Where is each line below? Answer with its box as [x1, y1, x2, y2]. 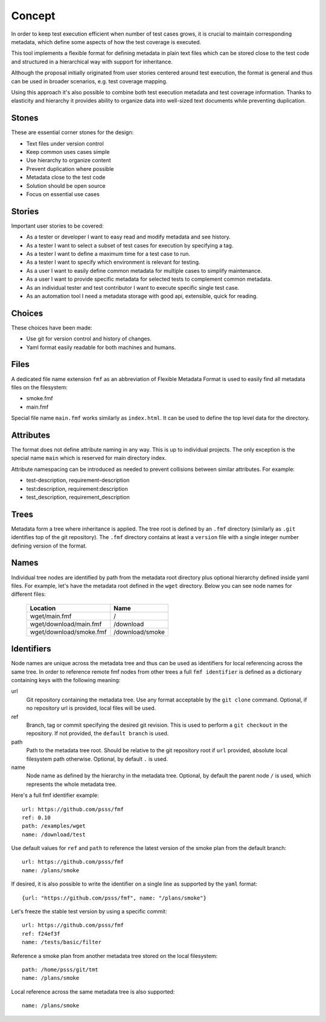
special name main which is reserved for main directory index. [11, 455, 167, 462]
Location [30, 604, 56, 612]
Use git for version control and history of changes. [26, 335, 152, 342]
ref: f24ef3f [22, 930, 60, 937]
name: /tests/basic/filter [22, 939, 102, 946]
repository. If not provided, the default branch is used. [26, 730, 169, 737]
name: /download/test [22, 831, 86, 838]
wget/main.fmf [30, 612, 72, 620]
